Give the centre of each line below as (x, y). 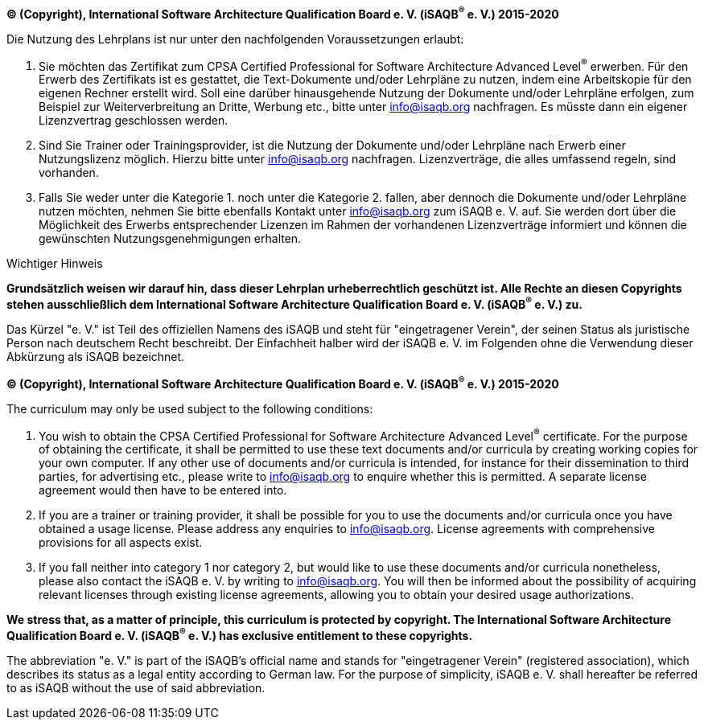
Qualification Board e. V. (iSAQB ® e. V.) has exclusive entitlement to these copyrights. (240, 634)
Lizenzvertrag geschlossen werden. (134, 121)
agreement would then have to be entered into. (163, 490)
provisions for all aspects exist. (121, 543)
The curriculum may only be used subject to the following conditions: (190, 408)
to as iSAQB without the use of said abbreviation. (136, 687)
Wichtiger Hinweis (55, 264)
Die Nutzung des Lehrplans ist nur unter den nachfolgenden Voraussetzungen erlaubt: (235, 39)
